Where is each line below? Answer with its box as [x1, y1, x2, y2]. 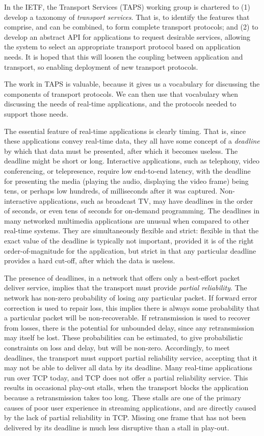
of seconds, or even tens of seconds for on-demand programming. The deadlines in [4, 205, 260, 216]
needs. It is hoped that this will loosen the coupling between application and [4, 51, 243, 62]
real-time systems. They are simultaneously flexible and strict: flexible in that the [4, 225, 259, 236]
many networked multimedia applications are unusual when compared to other [4, 215, 249, 226]
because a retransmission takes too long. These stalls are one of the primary [4, 392, 242, 402]
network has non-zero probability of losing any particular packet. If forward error [4, 292, 257, 303]
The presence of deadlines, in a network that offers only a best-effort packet [4, 272, 240, 283]
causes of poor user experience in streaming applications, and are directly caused [4, 402, 256, 413]
